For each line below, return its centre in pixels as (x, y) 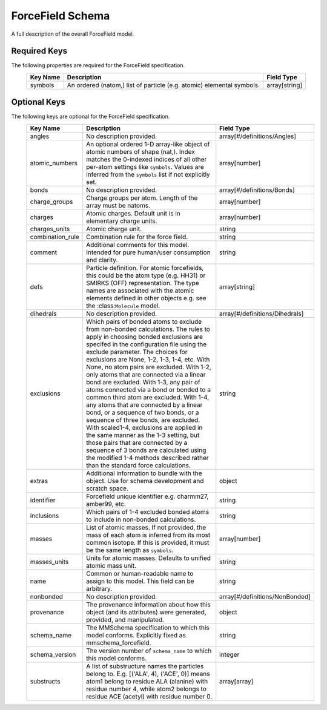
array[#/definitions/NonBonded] (265, 596)
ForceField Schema (61, 16)
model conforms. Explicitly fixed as (136, 635)
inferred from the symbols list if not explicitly (148, 174)
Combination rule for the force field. (137, 237)
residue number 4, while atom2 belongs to (146, 689)
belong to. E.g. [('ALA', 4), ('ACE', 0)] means (148, 674)
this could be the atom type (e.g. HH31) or (146, 275)
